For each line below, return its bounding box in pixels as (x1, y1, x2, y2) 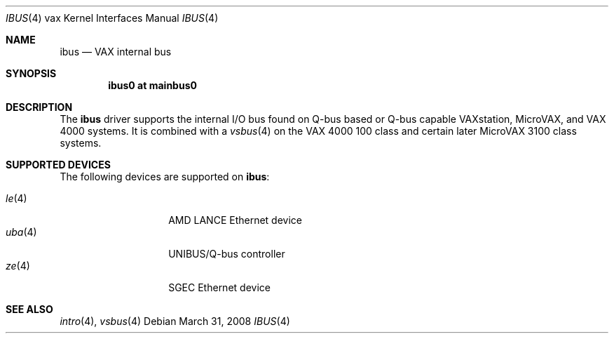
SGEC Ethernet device (168, 281, 271, 293)
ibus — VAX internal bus (60, 46, 172, 58)
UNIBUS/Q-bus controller (168, 248, 285, 260)
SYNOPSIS (6, 67, 57, 79)
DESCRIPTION (6, 101, 73, 113)
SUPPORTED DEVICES (6, 159, 111, 171)
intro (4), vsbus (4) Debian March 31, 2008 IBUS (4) (60, 315, 290, 327)
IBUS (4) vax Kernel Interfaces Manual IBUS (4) (6, 12, 219, 24)
